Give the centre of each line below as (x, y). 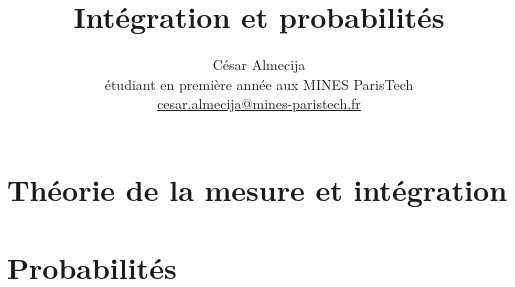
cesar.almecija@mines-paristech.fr (259, 103)
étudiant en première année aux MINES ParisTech (259, 83)
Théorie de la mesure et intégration (257, 188)
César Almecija (259, 64)
